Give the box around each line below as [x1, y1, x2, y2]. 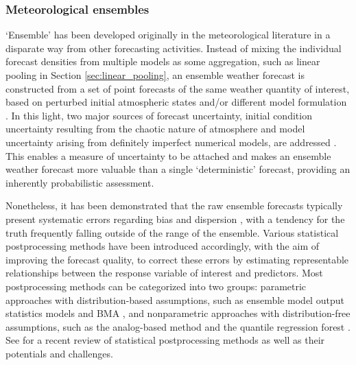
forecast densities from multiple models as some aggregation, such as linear [5, 54, 320, 69]
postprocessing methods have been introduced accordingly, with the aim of [5, 239, 320, 253]
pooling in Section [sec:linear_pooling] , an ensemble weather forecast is [5, 68, 305, 82]
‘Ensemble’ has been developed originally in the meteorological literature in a [5, 27, 331, 42]
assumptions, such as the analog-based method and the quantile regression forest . [5, 319, 351, 333]
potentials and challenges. [5, 346, 113, 360]
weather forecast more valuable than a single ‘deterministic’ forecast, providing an [5, 162, 351, 176]
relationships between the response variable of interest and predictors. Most [5, 266, 323, 280]
